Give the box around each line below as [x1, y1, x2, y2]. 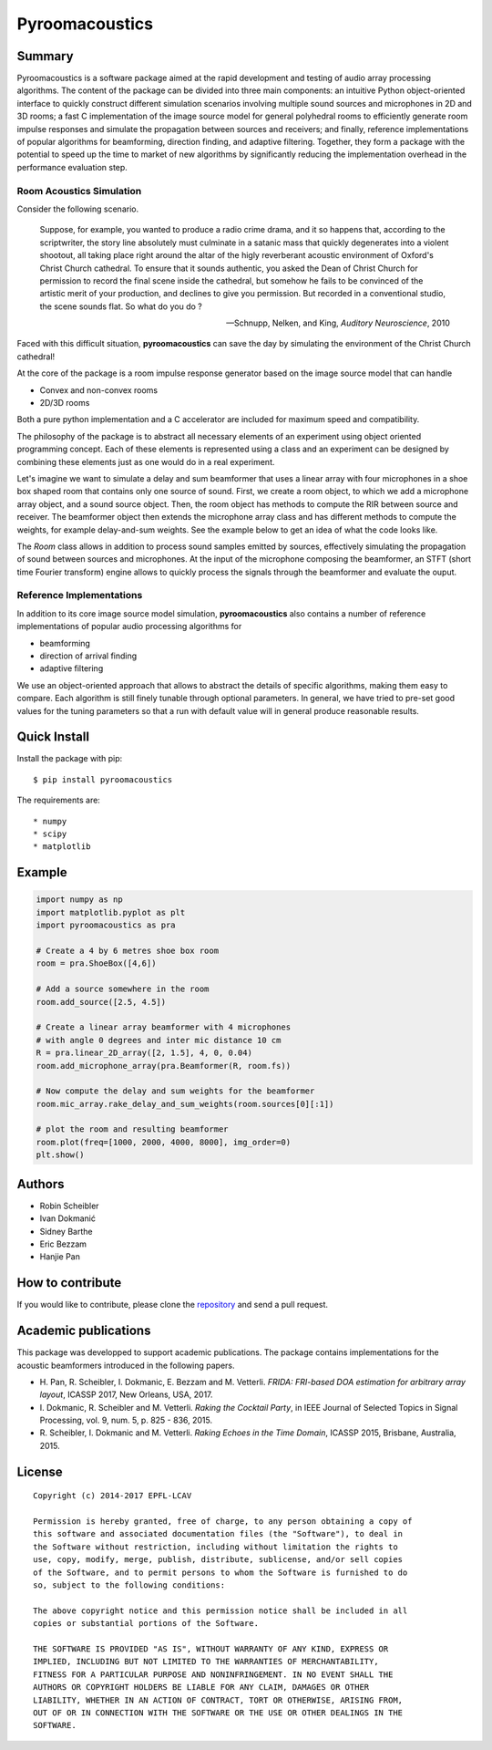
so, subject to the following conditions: [33, 1580, 226, 1590]
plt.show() [36, 1150, 85, 1160]
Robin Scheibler [39, 1200, 99, 1211]
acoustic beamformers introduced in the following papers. [16, 1360, 235, 1371]
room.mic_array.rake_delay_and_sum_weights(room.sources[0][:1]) [36, 1099, 334, 1109]
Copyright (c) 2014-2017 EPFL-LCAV [33, 1491, 192, 1501]
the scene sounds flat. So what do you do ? [39, 301, 202, 312]
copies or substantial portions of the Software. [33, 1619, 260, 1629]
